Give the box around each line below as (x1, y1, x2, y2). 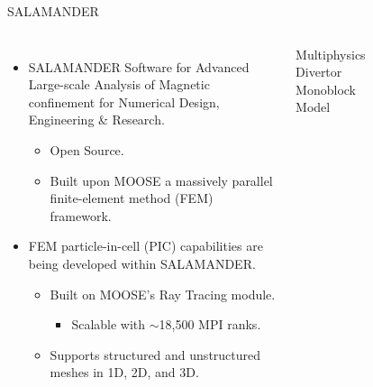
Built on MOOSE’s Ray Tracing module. (50, 284, 276, 303)
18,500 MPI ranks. (159, 315, 261, 334)
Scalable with (71, 315, 146, 334)
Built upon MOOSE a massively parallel (50, 170, 273, 189)
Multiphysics (296, 44, 366, 63)
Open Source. (50, 140, 124, 159)
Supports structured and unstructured (50, 345, 261, 364)
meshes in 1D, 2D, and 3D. (50, 363, 199, 382)
